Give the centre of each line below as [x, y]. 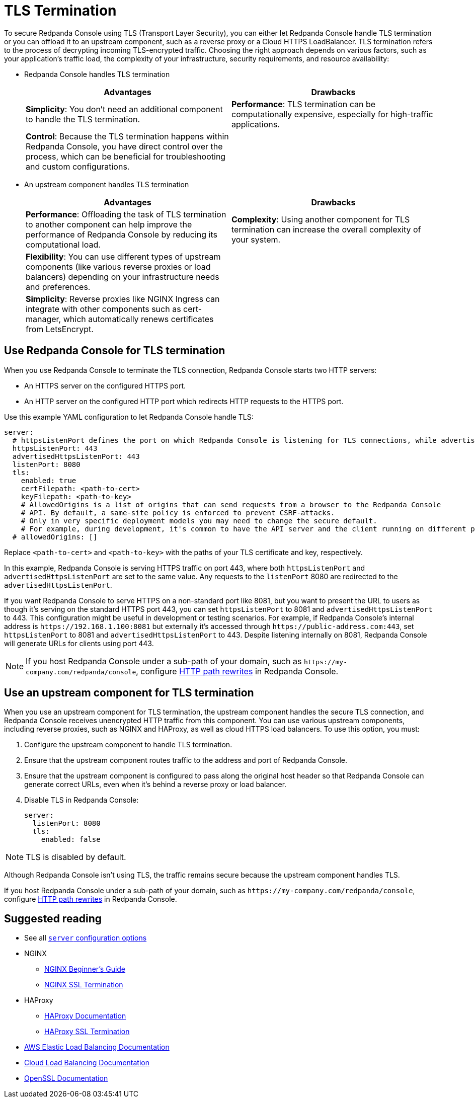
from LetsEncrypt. [60, 329]
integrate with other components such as [103, 309]
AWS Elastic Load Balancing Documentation [97, 1047]
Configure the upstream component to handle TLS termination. [128, 745]
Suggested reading [53, 918]
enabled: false [71, 840]
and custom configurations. [78, 166]
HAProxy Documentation [85, 1016]
